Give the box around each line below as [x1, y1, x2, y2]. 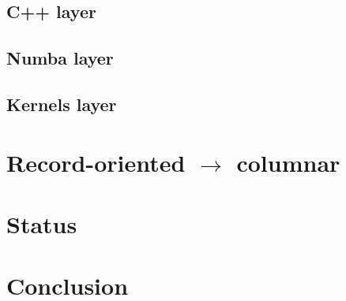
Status [6, 207, 77, 240]
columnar [236, 146, 340, 178]
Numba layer [6, 46, 114, 70]
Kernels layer [6, 91, 117, 116]
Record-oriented [6, 146, 186, 178]
